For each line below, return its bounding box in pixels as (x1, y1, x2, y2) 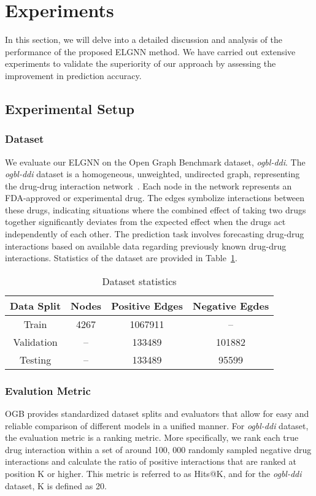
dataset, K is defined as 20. (5, 479, 107, 492)
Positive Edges (111, 298, 183, 313)
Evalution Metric (5, 383, 91, 398)
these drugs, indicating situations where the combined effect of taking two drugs (5, 203, 306, 216)
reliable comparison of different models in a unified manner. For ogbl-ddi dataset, (5, 419, 309, 432)
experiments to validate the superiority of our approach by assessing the (5, 57, 276, 70)
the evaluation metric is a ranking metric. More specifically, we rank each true (5, 431, 299, 444)
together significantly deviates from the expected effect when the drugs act (5, 215, 286, 228)
